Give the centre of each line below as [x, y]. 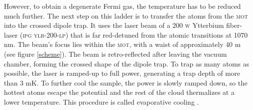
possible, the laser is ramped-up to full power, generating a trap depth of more [122, 73]
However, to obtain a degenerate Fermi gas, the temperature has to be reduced [123, 6]
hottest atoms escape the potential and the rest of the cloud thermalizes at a [119, 92]
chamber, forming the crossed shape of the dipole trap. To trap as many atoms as [126, 63]
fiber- [234, 25]
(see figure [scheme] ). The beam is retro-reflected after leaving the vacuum [115, 54]
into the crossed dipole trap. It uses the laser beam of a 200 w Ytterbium [114, 25]
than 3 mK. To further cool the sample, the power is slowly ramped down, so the [126, 82]
